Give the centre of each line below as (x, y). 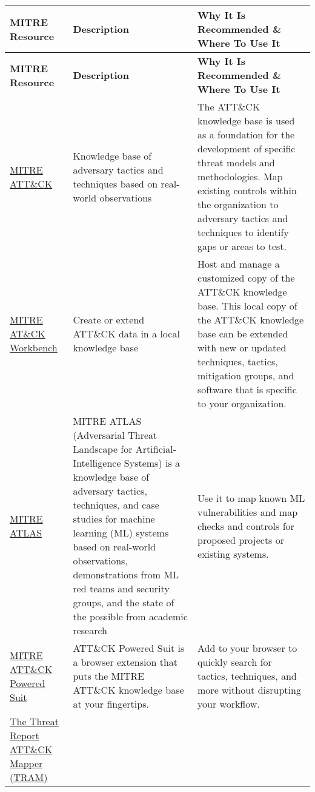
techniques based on (115, 183)
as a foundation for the (246, 134)
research (90, 630)
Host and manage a (239, 264)
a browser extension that (125, 662)
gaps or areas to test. (242, 246)
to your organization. (242, 403)
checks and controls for (246, 526)
